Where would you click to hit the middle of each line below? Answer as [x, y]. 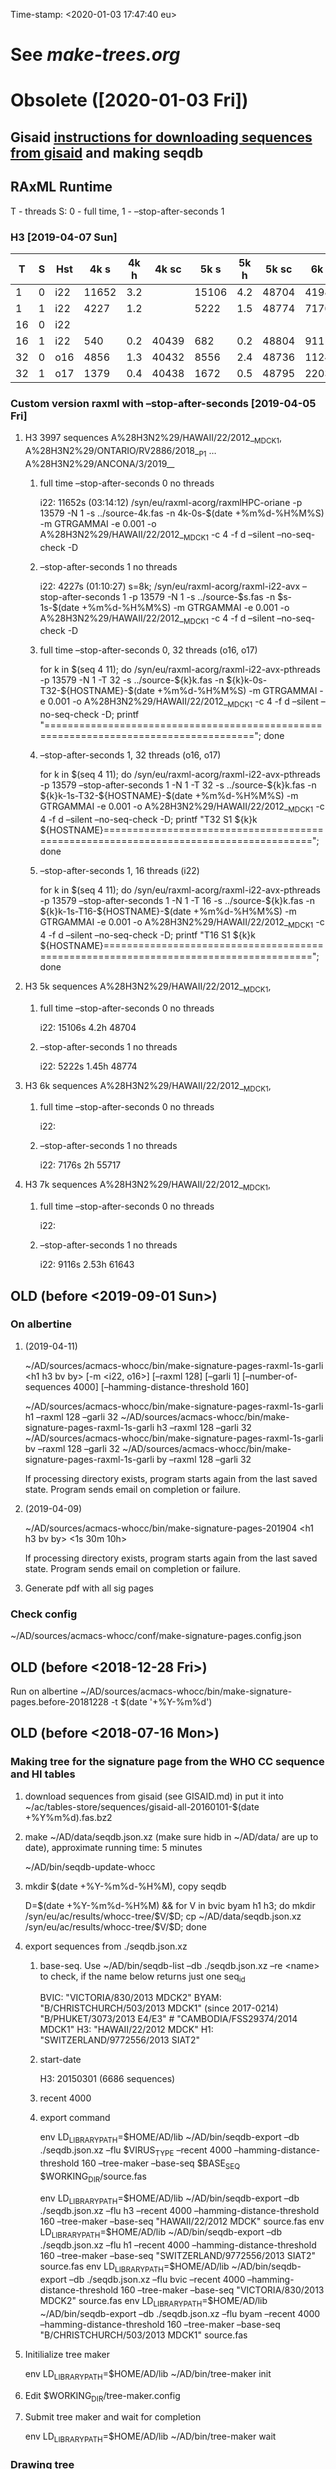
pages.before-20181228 [59, 1701]
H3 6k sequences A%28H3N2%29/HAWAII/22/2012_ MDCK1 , [148, 1086]
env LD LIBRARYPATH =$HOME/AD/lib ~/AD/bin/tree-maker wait [150, 2437]
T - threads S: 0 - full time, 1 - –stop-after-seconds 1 [117, 211]
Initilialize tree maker [67, 2354]
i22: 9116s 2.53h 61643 [87, 1265]
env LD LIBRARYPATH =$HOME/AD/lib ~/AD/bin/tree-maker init [148, 2374]
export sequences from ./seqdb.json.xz [106, 1946]
